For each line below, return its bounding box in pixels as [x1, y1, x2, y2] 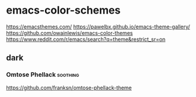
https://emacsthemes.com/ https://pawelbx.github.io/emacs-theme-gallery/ [6, 23, 191, 30]
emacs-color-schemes [6, 4, 121, 17]
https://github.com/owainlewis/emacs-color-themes [6, 29, 133, 36]
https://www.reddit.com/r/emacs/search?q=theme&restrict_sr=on [6, 35, 166, 43]
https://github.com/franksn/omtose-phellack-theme [6, 84, 132, 91]
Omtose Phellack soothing [6, 70, 80, 79]
